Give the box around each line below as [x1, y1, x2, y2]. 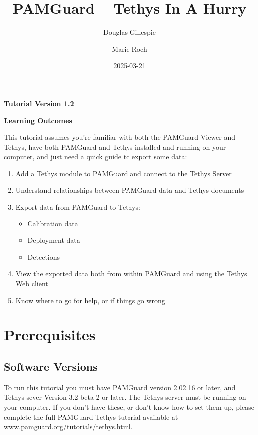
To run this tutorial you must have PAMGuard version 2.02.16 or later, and [4, 382, 236, 392]
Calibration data [27, 218, 78, 228]
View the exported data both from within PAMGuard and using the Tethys [15, 268, 247, 279]
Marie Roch [112, 43, 147, 54]
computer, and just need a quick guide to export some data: [4, 151, 187, 162]
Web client [15, 278, 48, 289]
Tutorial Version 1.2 [4, 98, 74, 108]
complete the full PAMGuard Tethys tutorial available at [4, 411, 178, 422]
